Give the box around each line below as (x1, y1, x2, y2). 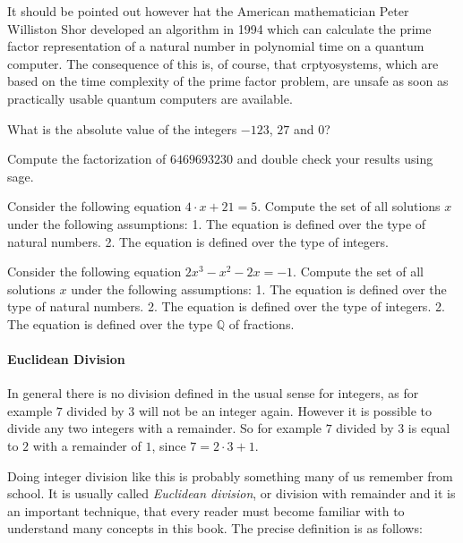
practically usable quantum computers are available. (7, 89, 293, 107)
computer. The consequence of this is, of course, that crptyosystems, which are (7, 54, 439, 72)
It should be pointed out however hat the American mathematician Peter (7, 2, 409, 20)
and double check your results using (236, 149, 433, 168)
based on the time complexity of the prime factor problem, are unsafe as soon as (7, 72, 449, 90)
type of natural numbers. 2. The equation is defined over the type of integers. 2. (7, 297, 445, 316)
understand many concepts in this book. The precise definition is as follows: (7, 519, 423, 538)
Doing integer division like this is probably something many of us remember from (7, 466, 453, 485)
